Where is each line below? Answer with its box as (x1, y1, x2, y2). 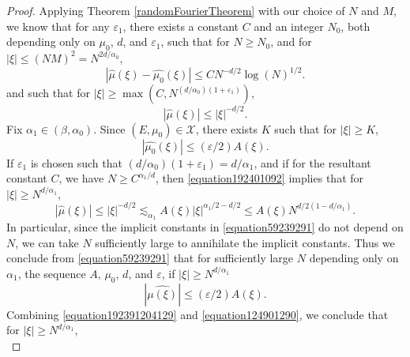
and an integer (254, 17, 324, 34)
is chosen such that (30, 154, 122, 171)
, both (340, 17, 371, 34)
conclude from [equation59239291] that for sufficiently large (6, 250, 294, 266)
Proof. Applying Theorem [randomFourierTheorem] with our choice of (6, 2, 345, 18)
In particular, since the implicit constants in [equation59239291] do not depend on (6, 219, 404, 235)
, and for (270, 33, 312, 50)
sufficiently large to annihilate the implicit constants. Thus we (95, 234, 395, 250)
